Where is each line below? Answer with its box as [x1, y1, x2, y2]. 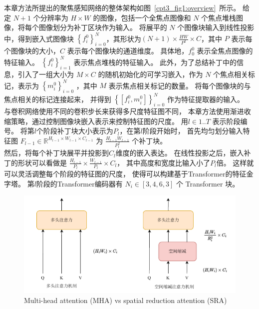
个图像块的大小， [4, 45, 60, 56]
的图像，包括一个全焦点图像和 [93, 12, 191, 22]
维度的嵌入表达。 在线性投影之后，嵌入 [115, 147, 244, 158]
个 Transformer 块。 [176, 178, 240, 188]
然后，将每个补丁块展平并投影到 [4, 147, 109, 158]
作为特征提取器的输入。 [167, 93, 244, 104]
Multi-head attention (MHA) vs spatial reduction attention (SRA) [24, 294, 227, 305]
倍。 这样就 [216, 157, 254, 167]
